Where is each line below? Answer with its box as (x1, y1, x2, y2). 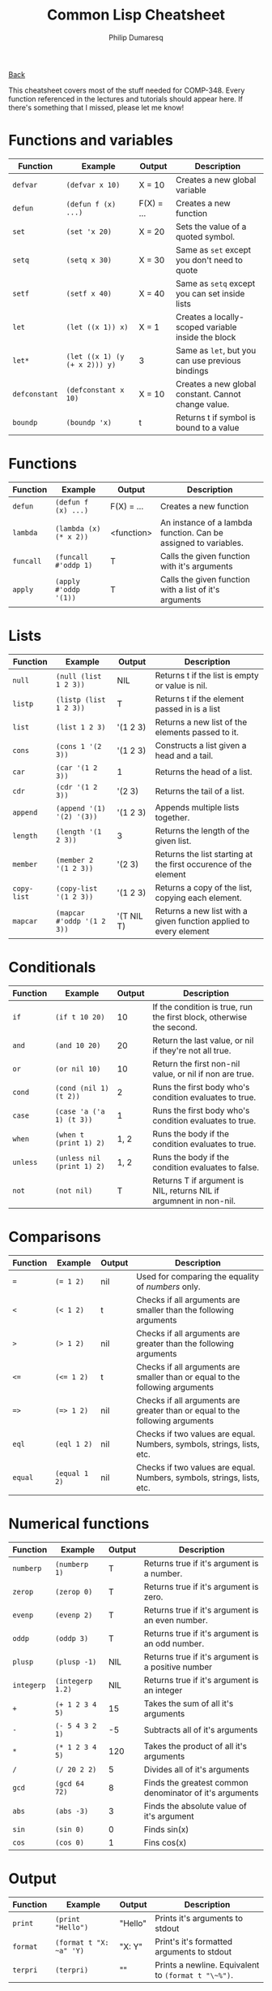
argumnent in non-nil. (152, 1195, 236, 1206)
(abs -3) (55, 1806, 89, 1816)
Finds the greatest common (143, 1777, 249, 1788)
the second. (152, 1021, 198, 1032)
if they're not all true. (152, 1045, 232, 1056)
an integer (143, 1684, 183, 1695)
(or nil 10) (55, 1064, 101, 1073)
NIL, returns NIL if (152, 1184, 220, 1196)
